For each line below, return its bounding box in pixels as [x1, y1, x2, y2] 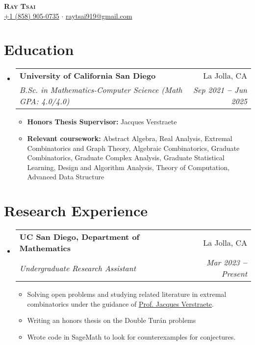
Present [221, 268, 247, 279]
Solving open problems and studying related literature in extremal [27, 289, 227, 299]
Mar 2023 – [206, 257, 247, 268]
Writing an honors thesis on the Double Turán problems [27, 315, 196, 325]
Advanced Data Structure [27, 172, 104, 182]
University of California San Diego [19, 70, 156, 82]
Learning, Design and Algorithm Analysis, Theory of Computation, [27, 162, 229, 172]
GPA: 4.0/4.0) [19, 95, 70, 107]
